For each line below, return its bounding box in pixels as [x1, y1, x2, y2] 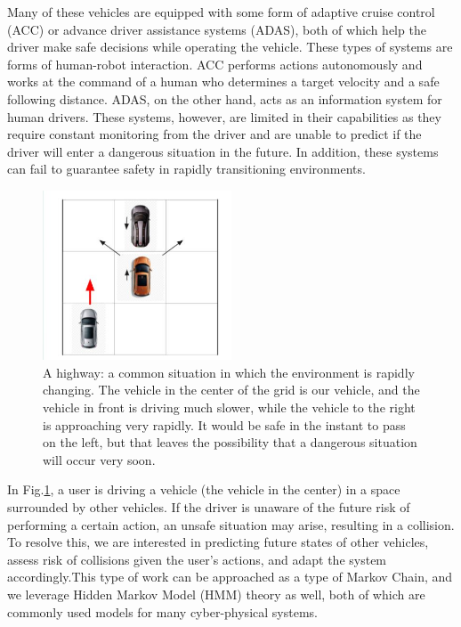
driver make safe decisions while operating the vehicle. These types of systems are [7, 37, 453, 56]
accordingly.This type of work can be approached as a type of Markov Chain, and [7, 567, 453, 586]
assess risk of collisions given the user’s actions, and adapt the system [7, 550, 387, 568]
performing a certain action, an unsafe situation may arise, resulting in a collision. [7, 515, 455, 533]
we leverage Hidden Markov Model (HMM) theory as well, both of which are [7, 585, 425, 604]
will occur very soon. [43, 450, 156, 468]
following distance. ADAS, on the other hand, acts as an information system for [7, 89, 442, 108]
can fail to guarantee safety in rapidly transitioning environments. [7, 159, 366, 178]
